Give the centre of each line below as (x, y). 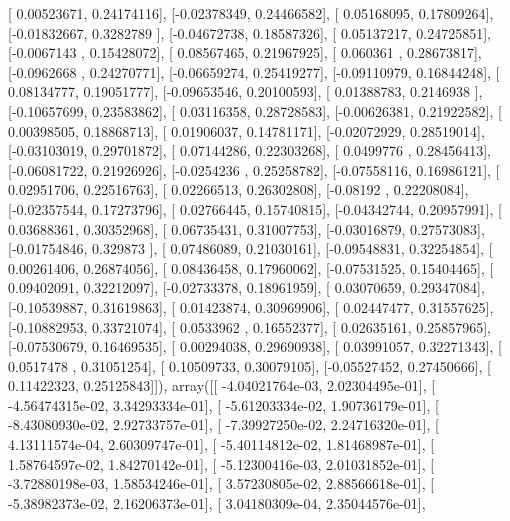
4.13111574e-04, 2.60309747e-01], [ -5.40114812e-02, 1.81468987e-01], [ (221, 444)
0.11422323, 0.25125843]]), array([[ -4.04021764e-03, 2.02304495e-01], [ (222, 385)
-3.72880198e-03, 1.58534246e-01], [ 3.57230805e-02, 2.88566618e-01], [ (221, 483)
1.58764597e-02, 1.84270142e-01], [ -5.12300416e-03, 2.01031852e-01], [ (221, 463)
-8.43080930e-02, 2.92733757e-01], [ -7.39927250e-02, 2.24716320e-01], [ (223, 424)
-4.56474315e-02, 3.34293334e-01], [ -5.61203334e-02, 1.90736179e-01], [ (223, 404)
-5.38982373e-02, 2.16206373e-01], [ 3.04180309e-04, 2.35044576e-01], (217, 502)
